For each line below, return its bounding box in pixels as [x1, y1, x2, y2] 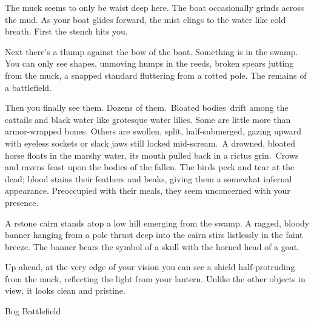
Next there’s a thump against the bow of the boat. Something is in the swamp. [5, 45, 298, 58]
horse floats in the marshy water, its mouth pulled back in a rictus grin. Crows [5, 148, 299, 161]
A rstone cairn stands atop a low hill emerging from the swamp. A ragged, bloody [5, 216, 310, 229]
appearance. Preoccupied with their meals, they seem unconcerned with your [5, 184, 290, 197]
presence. [5, 196, 39, 208]
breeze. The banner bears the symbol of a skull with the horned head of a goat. [5, 240, 300, 253]
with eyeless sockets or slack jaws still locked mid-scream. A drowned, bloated [5, 136, 295, 149]
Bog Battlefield [5, 305, 61, 317]
